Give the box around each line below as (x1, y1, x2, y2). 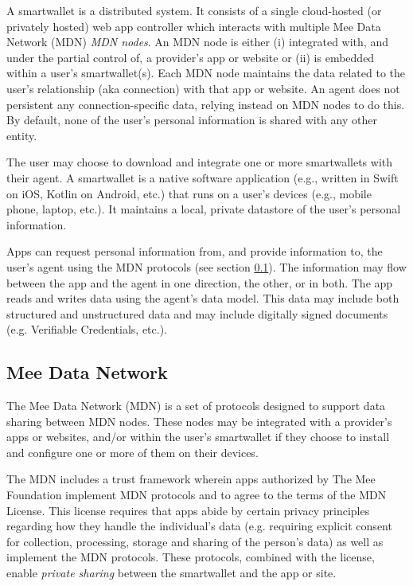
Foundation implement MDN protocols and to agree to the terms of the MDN (6, 486, 387, 503)
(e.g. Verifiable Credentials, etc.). (6, 321, 167, 338)
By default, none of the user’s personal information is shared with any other (6, 111, 377, 128)
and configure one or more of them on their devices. (6, 443, 259, 460)
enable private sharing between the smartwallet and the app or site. (6, 565, 337, 581)
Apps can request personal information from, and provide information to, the (6, 243, 383, 260)
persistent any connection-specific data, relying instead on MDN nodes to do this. (6, 96, 405, 112)
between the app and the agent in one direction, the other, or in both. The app (6, 274, 393, 291)
